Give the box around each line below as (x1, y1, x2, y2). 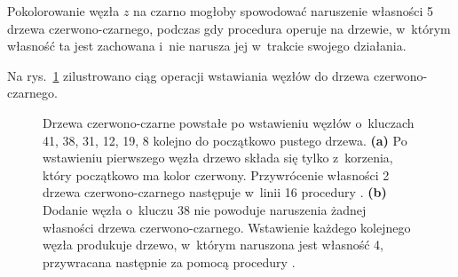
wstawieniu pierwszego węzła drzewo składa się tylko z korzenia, (43, 148, 393, 167)
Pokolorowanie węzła (7, 2, 120, 20)
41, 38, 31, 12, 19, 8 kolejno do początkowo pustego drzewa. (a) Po (43, 131, 407, 149)
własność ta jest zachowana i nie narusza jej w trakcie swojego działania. (7, 36, 407, 55)
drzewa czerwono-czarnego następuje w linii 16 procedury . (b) (43, 183, 387, 202)
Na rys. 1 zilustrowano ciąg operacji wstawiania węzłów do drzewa (7, 66, 370, 84)
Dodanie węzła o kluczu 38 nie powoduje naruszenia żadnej (43, 200, 367, 218)
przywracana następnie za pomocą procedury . (43, 252, 296, 271)
